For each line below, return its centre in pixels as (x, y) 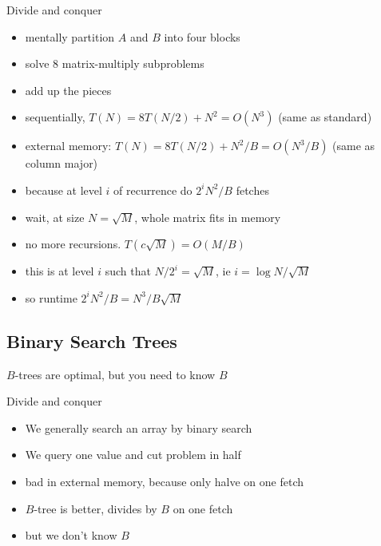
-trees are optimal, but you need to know (115, 374)
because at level (63, 190)
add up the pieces (68, 90)
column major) (62, 163)
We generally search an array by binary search (139, 427)
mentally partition (70, 36)
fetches (252, 190)
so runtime (51, 297)
